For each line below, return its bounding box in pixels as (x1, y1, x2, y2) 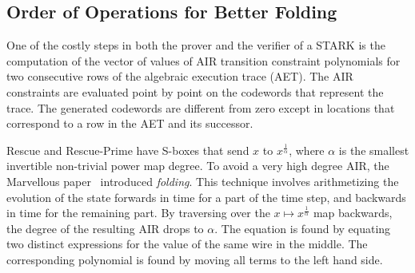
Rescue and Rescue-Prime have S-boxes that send (6, 141, 249, 158)
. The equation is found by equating (214, 220, 391, 236)
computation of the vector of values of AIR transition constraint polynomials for (6, 52, 401, 69)
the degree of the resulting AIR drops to (6, 220, 204, 236)
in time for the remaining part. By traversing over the (6, 204, 270, 221)
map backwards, (313, 204, 393, 221)
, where (289, 141, 325, 158)
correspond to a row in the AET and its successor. (6, 115, 253, 132)
